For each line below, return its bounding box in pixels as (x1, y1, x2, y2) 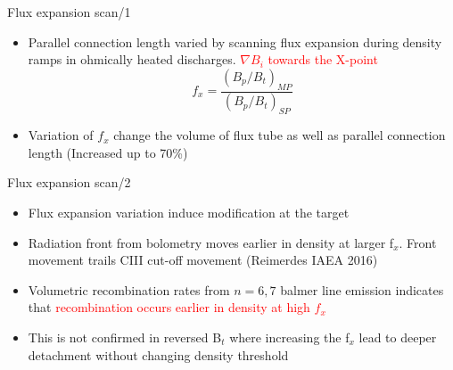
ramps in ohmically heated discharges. (28, 50, 236, 69)
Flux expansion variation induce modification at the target (28, 203, 350, 222)
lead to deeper (358, 328, 437, 346)
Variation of (28, 126, 94, 144)
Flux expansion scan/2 (7, 173, 131, 192)
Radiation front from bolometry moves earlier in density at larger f (28, 233, 394, 251)
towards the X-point (268, 50, 378, 69)
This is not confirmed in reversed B (28, 328, 222, 346)
